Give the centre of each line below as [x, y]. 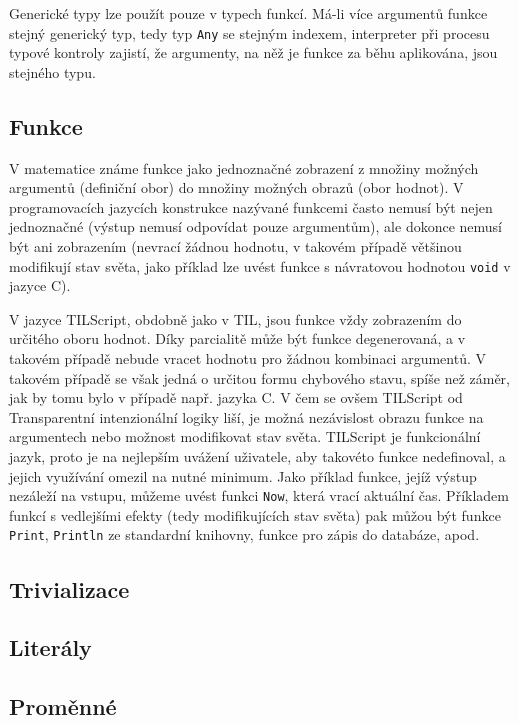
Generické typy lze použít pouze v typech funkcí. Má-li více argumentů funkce [248, 13]
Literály [50, 647]
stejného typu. [52, 71]
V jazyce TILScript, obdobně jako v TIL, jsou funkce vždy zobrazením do [235, 318]
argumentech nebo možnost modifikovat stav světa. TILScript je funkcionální [245, 436]
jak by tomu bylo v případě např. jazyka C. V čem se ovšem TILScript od [236, 397]
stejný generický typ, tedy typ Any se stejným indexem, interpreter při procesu [249, 32]
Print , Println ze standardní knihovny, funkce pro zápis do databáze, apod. [244, 534]
